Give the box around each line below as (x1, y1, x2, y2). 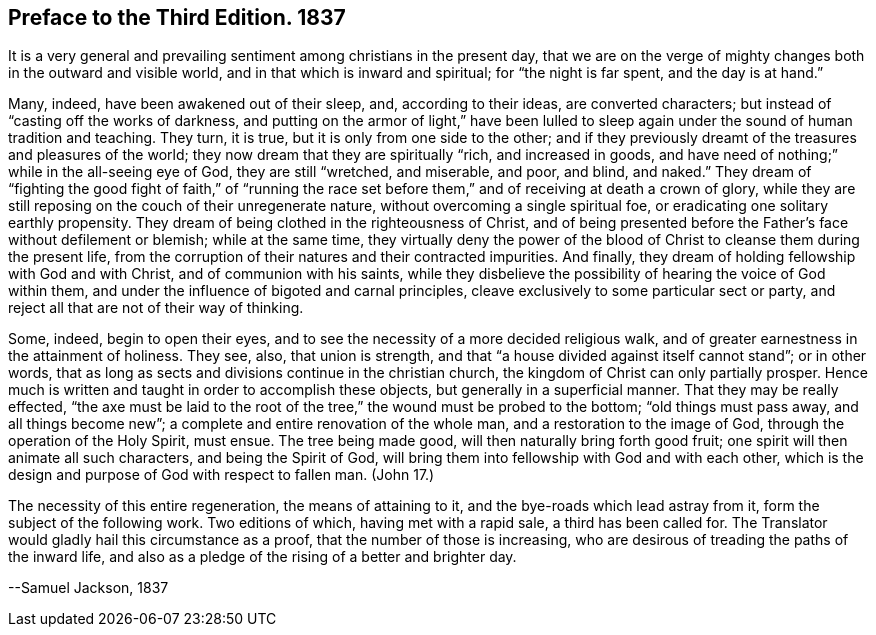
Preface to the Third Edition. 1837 (8, 5, 346, 30)
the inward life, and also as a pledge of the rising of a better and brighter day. (8, 548, 517, 566)
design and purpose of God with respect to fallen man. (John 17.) (8, 466, 435, 484)
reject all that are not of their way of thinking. (8, 299, 304, 317)
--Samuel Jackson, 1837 (8, 579, 169, 597)
